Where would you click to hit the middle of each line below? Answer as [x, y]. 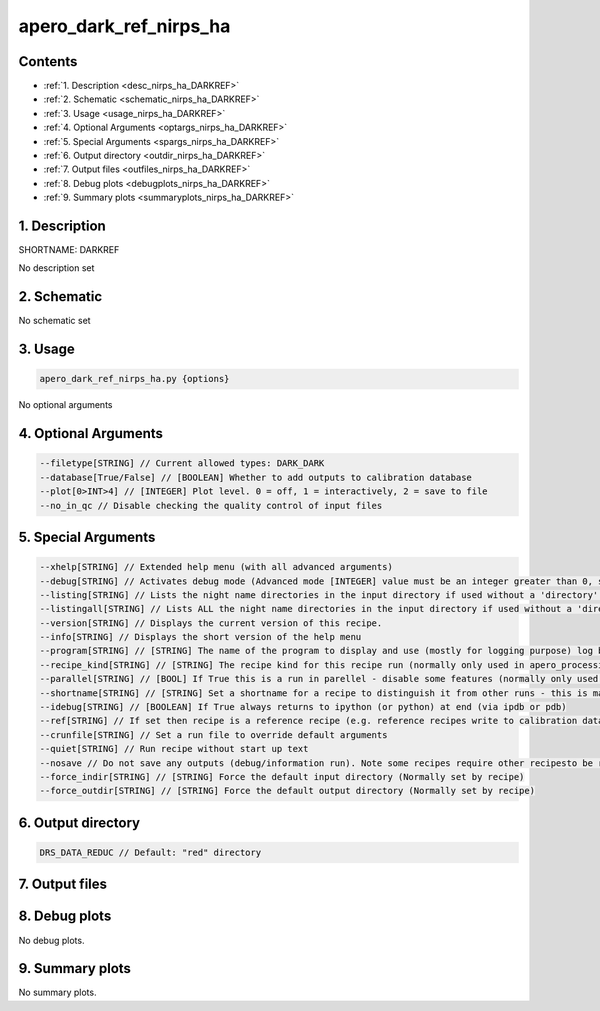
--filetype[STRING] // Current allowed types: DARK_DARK [182, 463]
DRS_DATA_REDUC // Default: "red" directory [150, 852]
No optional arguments [65, 405]
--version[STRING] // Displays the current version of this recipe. [211, 623]
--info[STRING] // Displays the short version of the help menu [200, 637]
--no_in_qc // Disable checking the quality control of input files [211, 505]
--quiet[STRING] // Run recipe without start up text [174, 749]
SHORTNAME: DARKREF [69, 250]
